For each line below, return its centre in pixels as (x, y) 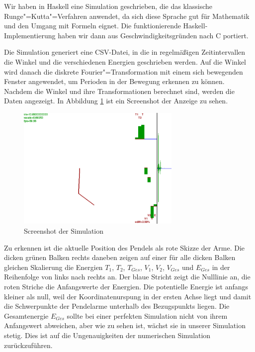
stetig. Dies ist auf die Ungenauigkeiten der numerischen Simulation (107, 335)
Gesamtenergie (26, 315)
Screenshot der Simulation (64, 231)
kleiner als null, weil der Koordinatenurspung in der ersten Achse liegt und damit (128, 296)
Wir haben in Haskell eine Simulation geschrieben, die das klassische (108, 6)
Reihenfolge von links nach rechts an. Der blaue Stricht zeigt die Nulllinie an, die (127, 277)
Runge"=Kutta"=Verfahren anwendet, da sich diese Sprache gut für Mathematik (127, 16)
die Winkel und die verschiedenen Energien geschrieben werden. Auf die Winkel (125, 61)
